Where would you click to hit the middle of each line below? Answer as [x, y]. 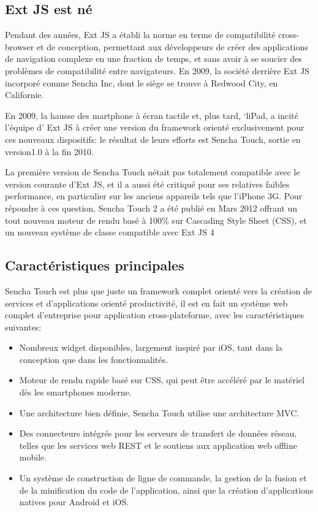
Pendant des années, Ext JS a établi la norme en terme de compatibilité [140, 35]
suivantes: [23, 327]
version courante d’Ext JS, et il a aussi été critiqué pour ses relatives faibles [147, 184]
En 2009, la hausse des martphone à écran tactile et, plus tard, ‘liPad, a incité [152, 115]
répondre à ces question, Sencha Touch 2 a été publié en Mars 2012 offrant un [151, 208]
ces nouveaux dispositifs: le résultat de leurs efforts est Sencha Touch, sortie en [153, 139]
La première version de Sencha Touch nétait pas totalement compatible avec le [153, 172]
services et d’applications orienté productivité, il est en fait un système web [146, 303]
